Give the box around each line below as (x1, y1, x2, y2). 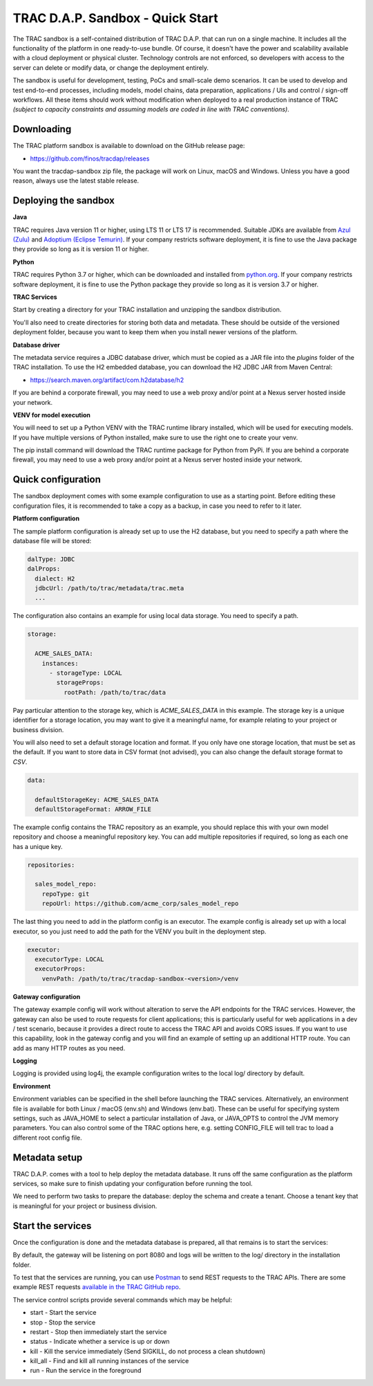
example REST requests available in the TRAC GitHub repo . (12, 1283, 181, 1291)
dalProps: (27, 565, 61, 573)
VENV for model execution (12, 410, 91, 419)
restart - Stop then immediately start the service (30, 1327, 167, 1335)
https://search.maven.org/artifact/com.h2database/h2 (30, 376, 184, 384)
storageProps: (56, 679, 104, 686)
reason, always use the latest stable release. (12, 176, 140, 185)
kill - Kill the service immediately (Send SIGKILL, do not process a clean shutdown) (30, 1347, 266, 1356)
